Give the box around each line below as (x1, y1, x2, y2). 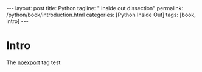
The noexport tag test (6, 59, 61, 66)
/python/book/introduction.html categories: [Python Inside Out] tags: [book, (6, 11, 196, 18)
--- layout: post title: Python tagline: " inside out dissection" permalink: (6, 5, 184, 11)
